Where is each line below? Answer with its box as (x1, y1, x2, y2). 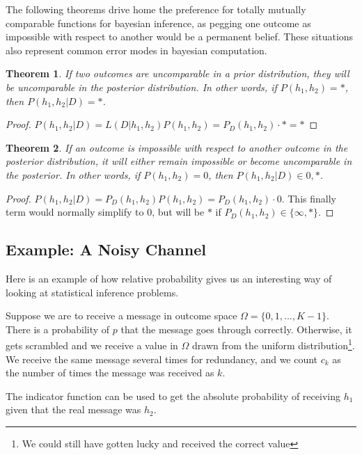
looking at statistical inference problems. (6, 285, 179, 299)
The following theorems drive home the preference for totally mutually (6, 2, 306, 16)
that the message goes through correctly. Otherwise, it (120, 321, 352, 336)
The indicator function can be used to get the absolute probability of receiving (6, 388, 340, 403)
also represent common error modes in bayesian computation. (6, 42, 267, 57)
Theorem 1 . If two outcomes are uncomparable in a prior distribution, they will (6, 66, 349, 81)
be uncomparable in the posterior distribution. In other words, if (6, 79, 277, 94)
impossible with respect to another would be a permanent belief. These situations (6, 29, 354, 44)
